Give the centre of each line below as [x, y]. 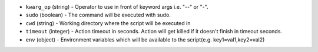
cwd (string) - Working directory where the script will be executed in [108, 23]
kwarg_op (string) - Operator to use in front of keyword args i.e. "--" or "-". [117, 7]
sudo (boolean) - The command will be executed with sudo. [98, 15]
